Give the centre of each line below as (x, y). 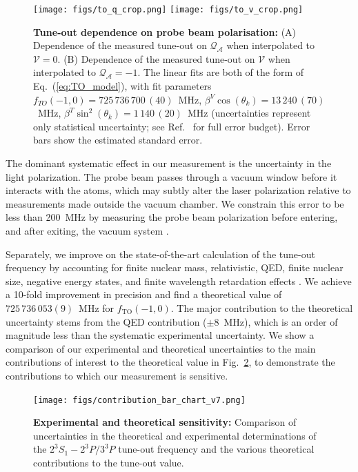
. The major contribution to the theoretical (262, 307)
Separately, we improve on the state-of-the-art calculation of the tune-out (160, 254)
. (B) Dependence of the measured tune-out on (156, 58)
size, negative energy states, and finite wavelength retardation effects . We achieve (179, 281)
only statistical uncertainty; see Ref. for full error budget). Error (172, 126)
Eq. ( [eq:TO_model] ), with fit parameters (122, 86)
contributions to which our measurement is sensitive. (117, 375)
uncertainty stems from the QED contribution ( (106, 321)
